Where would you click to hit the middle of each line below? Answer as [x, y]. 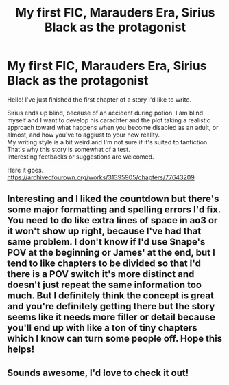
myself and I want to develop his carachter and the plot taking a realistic [109, 120]
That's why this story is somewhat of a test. [69, 149]
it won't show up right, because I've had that [104, 231]
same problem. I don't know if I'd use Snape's [106, 242]
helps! [21, 350]
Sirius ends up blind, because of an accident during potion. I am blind [105, 113]
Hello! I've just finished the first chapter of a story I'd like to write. [99, 99]
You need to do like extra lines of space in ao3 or [112, 220]
